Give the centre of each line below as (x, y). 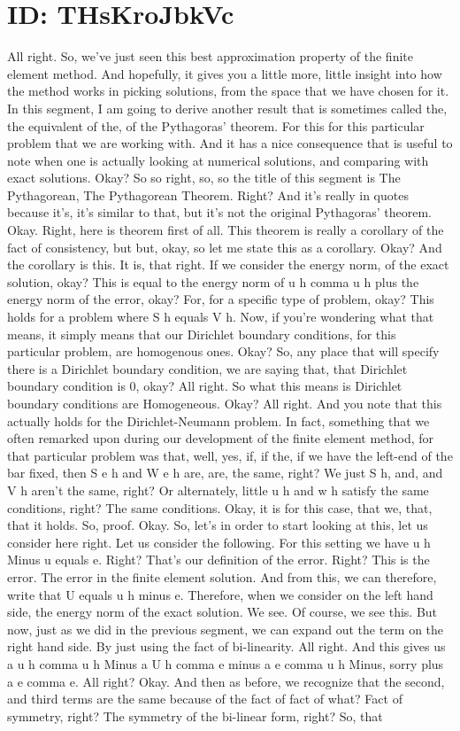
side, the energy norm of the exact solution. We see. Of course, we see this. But (222, 612)
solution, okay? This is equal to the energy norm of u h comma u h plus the (213, 281)
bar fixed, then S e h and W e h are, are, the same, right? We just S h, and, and (225, 473)
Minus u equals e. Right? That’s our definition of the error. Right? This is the (218, 560)
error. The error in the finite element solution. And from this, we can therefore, (222, 576)
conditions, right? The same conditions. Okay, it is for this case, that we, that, (220, 507)
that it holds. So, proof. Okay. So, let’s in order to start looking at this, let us (218, 525)
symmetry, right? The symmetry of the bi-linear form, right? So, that (195, 715)
